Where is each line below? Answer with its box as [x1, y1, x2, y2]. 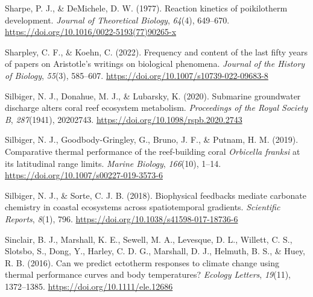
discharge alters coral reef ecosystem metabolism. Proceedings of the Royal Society [5, 101, 308, 114]
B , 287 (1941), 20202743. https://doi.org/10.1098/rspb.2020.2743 [5, 113, 242, 125]
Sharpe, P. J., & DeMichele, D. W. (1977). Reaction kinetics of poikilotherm [5, 2, 288, 14]
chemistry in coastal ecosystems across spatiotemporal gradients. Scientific [5, 201, 280, 213]
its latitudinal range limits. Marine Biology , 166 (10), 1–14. [5, 157, 221, 169]
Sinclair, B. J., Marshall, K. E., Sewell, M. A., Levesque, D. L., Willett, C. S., [5, 233, 292, 245]
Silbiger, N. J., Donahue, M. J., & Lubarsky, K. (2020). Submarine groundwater [5, 89, 301, 102]
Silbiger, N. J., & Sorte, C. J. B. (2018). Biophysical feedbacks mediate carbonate [5, 189, 306, 201]
